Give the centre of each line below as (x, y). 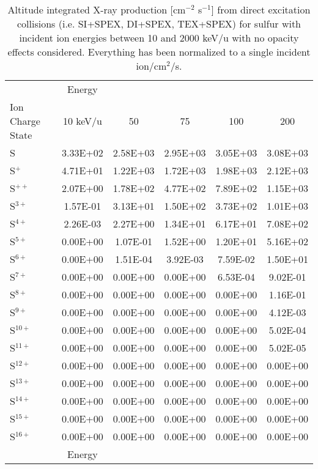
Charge (25, 121)
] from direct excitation (261, 9)
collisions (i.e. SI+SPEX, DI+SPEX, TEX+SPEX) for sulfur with (159, 24)
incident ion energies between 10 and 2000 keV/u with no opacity (159, 38)
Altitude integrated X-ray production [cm (97, 9)
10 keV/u (82, 121)
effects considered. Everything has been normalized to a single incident (159, 52)
